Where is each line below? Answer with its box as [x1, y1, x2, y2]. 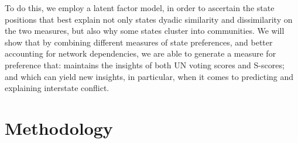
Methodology [5, 116, 113, 139]
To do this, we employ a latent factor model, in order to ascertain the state [5, 2, 275, 13]
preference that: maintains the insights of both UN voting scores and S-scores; [5, 58, 285, 71]
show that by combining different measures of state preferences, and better [5, 36, 273, 48]
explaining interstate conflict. [5, 82, 109, 94]
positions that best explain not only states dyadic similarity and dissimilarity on [5, 13, 293, 25]
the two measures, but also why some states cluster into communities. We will [5, 25, 285, 37]
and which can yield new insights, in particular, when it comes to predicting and [5, 70, 294, 82]
